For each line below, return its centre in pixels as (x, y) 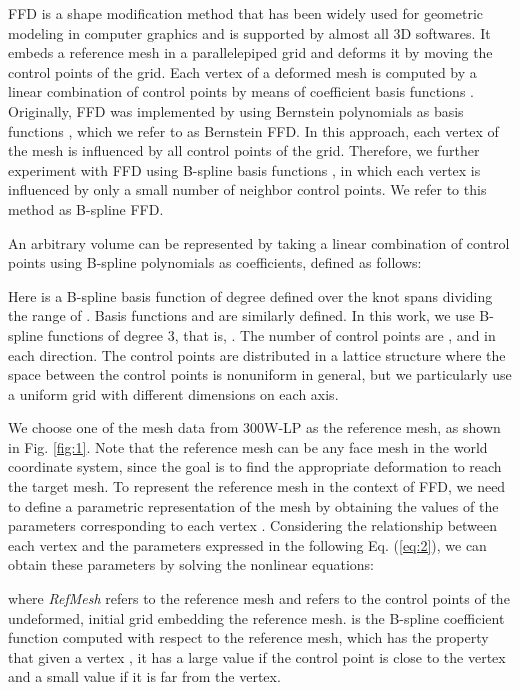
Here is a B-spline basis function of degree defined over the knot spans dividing (250, 295)
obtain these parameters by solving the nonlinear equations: (191, 564)
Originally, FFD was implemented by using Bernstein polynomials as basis (236, 110)
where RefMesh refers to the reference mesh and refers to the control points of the (259, 598)
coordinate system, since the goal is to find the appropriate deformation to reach (255, 466)
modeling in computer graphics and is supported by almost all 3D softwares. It (249, 32)
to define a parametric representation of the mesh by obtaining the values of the (253, 505)
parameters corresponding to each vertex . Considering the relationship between (253, 525)
